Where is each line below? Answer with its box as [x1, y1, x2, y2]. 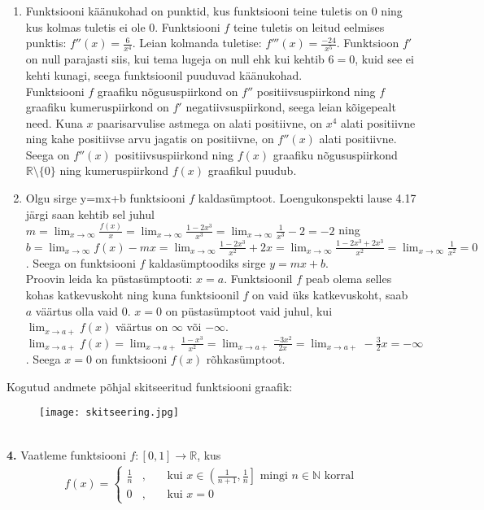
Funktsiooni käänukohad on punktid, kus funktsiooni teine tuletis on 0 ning [25, 2, 403, 19]
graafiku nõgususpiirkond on [97, 82, 238, 99]
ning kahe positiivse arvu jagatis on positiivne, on [25, 130, 274, 147]
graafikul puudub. [207, 162, 297, 179]
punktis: [25, 34, 67, 51]
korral [324, 470, 355, 482]
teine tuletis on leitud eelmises [233, 18, 385, 35]
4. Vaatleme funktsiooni [7, 446, 126, 463]
